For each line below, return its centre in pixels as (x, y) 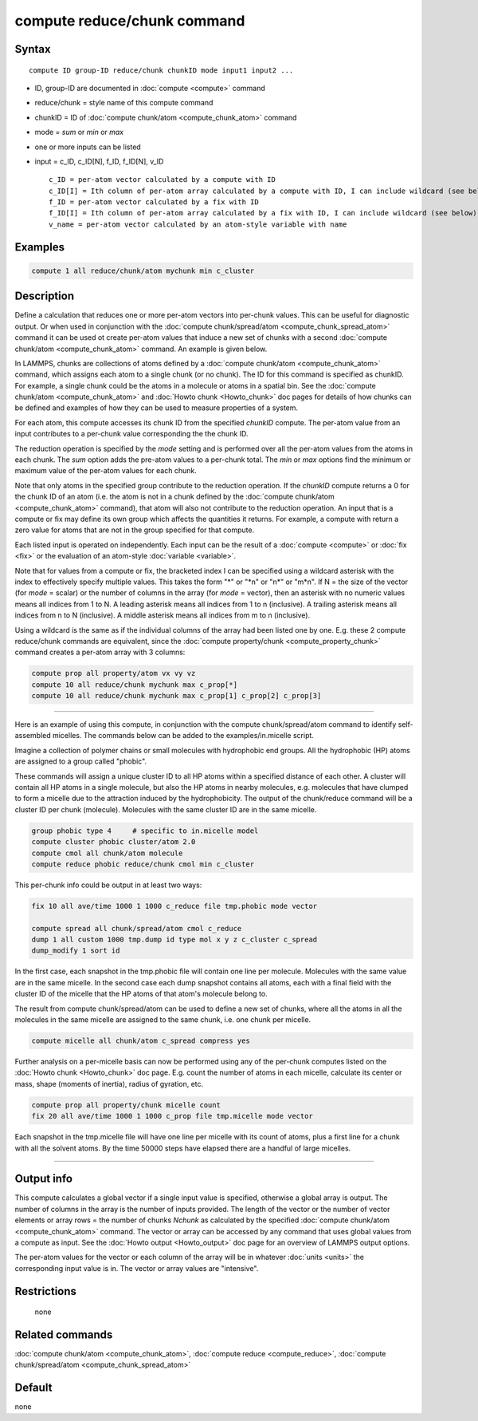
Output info (44, 1179)
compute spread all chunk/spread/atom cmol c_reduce (137, 928)
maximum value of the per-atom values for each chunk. (106, 471)
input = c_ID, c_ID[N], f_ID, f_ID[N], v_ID (99, 161)
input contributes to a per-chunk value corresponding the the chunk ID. (131, 434)
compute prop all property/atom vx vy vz (114, 673)
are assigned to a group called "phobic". (81, 761)
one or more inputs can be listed (88, 147)
